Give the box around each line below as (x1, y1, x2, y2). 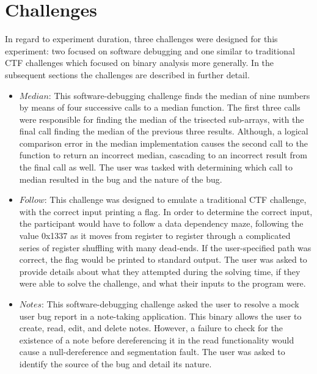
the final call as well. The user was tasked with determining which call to (19, 161, 293, 174)
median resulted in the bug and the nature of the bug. (19, 172, 222, 185)
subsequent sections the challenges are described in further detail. (5, 68, 250, 81)
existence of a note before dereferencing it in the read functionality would (19, 333, 294, 346)
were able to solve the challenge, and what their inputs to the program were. (19, 277, 306, 290)
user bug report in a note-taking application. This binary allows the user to (19, 309, 302, 322)
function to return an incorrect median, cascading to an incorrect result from (19, 148, 307, 161)
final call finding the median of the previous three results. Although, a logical (19, 125, 308, 137)
